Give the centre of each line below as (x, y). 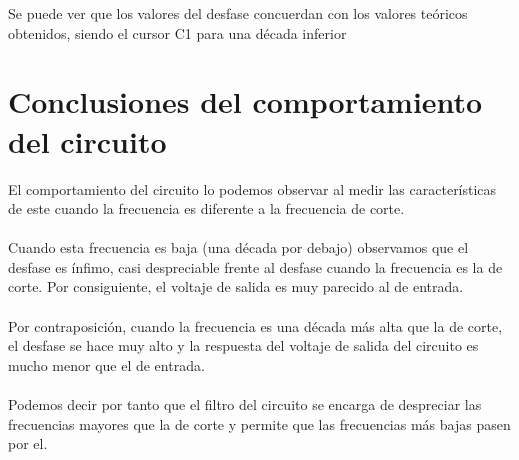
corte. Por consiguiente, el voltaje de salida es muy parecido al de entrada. (236, 286)
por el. (28, 443)
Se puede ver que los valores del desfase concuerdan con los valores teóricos (238, 13)
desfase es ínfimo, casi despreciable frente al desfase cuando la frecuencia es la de (255, 266)
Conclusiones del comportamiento (245, 101)
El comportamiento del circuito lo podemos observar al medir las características (252, 188)
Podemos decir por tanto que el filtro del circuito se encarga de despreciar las (245, 404)
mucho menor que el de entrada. (106, 364)
